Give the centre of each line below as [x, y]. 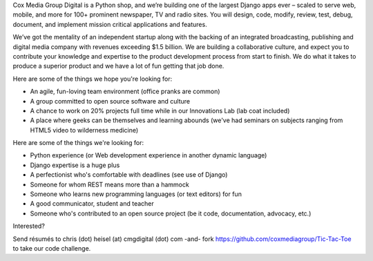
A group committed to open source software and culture [110, 101]
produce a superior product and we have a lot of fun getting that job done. [118, 66]
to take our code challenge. [52, 248]
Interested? [29, 226]
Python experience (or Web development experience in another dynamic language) [149, 155]
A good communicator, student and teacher [92, 204]
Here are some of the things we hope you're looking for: [93, 79]
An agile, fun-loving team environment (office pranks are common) [125, 91]
